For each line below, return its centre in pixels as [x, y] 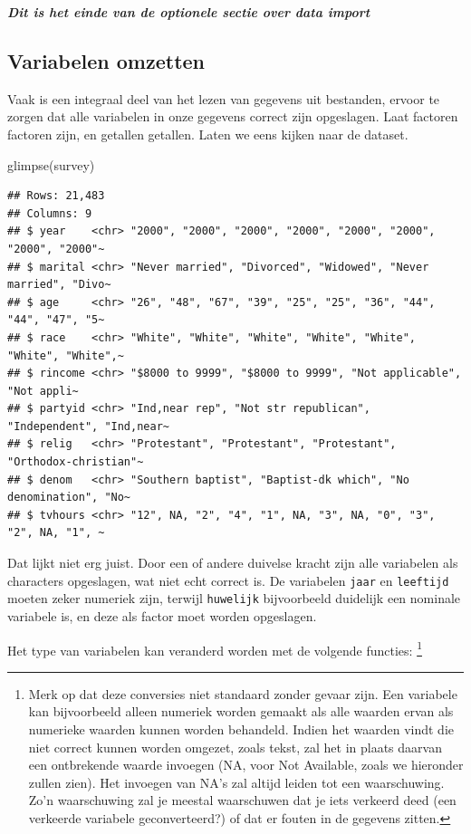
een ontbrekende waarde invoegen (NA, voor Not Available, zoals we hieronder [246, 765]
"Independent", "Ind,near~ [88, 426]
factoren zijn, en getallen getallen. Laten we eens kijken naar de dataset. [208, 134]
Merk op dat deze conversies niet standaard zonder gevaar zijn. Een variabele [243, 693]
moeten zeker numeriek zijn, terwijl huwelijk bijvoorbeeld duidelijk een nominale [234, 598]
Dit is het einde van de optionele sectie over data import [189, 12]
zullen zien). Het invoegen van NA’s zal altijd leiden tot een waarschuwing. [236, 782]
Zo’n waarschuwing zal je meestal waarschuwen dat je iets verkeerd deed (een [242, 800]
